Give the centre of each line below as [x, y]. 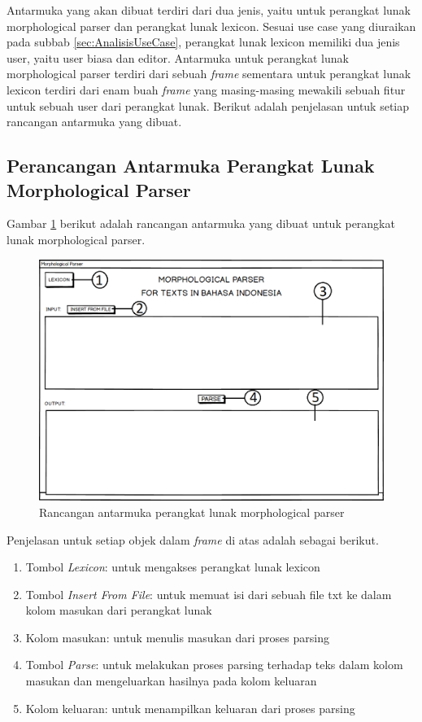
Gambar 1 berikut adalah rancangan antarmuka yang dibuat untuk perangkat [201, 223]
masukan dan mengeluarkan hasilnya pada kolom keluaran [171, 681]
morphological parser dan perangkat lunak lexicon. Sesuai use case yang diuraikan [211, 26]
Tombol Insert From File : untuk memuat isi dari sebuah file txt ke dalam [209, 594]
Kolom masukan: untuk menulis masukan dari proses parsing [177, 637]
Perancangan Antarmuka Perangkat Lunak [191, 166]
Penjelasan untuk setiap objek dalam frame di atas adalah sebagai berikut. [193, 539]
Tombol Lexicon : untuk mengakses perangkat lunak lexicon [173, 567]
